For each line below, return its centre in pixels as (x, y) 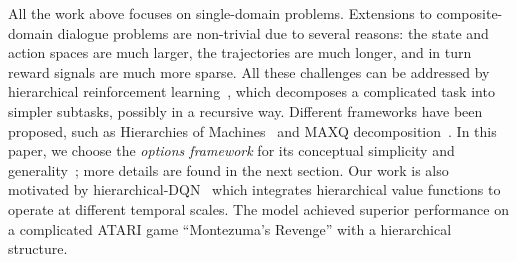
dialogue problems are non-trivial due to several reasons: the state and (273, 32)
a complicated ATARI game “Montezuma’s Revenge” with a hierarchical (230, 228)
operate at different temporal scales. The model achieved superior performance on (258, 208)
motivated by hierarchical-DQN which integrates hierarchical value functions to (254, 189)
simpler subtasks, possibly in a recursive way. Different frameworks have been (245, 110)
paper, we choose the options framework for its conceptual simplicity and (231, 150)
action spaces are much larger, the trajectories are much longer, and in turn (240, 52)
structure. (38, 248)
